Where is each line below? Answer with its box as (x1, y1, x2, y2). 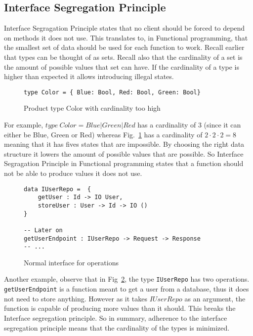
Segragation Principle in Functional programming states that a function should (4, 158, 244, 168)
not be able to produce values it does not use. (4, 168, 142, 178)
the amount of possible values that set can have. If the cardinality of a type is (4, 61, 240, 72)
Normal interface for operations (24, 257, 119, 267)
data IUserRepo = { (24, 185, 91, 193)
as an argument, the (184, 293, 246, 303)
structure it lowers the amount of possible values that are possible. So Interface (4, 148, 244, 159)
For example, (4, 120, 43, 130)
